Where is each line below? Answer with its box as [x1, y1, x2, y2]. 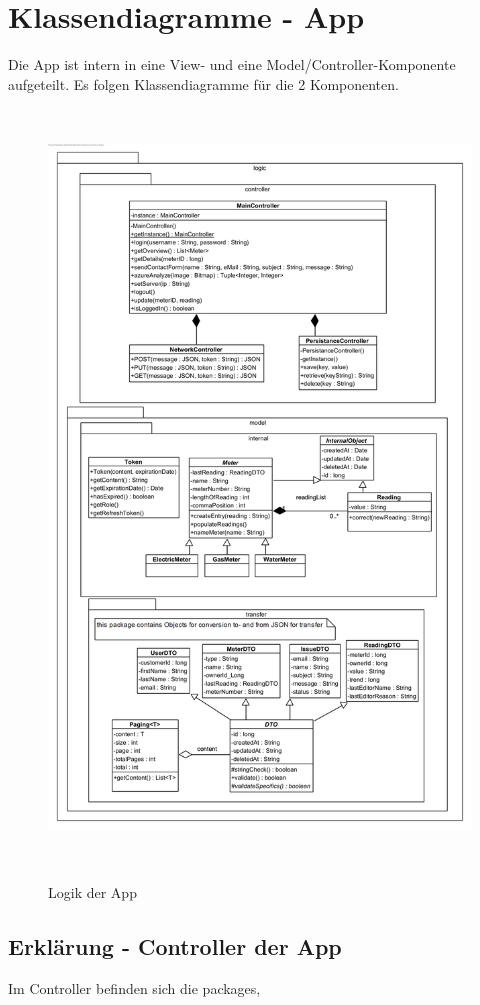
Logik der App [48, 881, 137, 902]
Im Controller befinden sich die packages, [8, 977, 261, 998]
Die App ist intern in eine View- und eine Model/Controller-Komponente [8, 54, 456, 75]
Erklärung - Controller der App [8, 930, 342, 961]
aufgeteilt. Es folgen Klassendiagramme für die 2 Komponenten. [8, 73, 399, 94]
